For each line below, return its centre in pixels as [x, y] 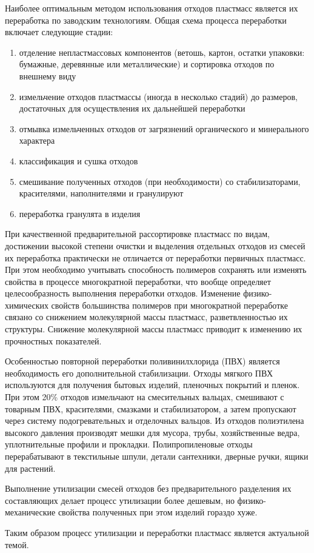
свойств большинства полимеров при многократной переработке [169, 305]
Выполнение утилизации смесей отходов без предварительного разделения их [148, 488]
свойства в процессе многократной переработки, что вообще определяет [138, 281]
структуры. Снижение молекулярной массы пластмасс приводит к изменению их [154, 329]
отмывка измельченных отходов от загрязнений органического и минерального [164, 128]
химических [27, 305]
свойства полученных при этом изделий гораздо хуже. [158, 512]
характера [37, 140]
